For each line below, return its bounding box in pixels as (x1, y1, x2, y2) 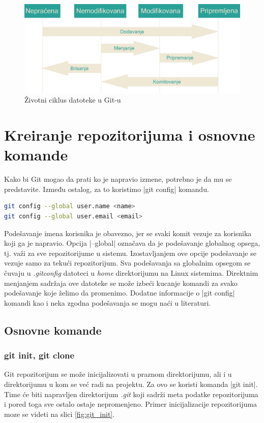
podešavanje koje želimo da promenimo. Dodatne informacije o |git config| (4, 287, 235, 298)
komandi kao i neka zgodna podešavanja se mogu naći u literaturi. (4, 297, 211, 308)
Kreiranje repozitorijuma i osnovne (4, 124, 255, 145)
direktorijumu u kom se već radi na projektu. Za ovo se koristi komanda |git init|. (4, 378, 258, 389)
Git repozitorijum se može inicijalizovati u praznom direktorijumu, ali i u (4, 369, 232, 379)
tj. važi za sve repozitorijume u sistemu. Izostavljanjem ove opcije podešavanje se (4, 247, 256, 258)
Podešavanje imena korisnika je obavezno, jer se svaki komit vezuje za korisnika (4, 227, 252, 238)
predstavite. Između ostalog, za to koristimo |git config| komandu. (4, 183, 209, 194)
